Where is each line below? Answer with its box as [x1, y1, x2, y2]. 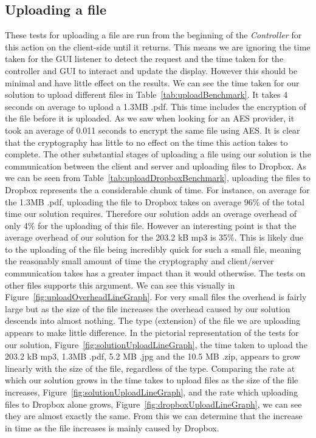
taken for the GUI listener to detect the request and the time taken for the [5, 52, 284, 65]
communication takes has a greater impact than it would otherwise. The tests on [5, 267, 306, 279]
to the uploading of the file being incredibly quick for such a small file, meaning [5, 242, 301, 255]
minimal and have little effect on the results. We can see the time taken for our [5, 76, 300, 89]
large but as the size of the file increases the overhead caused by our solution [5, 302, 290, 315]
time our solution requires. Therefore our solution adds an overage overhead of [5, 207, 297, 220]
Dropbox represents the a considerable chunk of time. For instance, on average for [5, 183, 310, 196]
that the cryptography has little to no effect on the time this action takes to [5, 135, 288, 148]
